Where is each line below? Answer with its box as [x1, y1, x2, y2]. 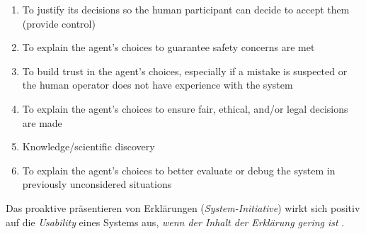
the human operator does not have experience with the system [22, 77, 293, 92]
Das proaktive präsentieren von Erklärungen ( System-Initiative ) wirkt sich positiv [6, 200, 360, 215]
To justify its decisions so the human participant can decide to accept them [22, 2, 350, 16]
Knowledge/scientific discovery [22, 139, 155, 154]
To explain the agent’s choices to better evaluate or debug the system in [22, 162, 336, 177]
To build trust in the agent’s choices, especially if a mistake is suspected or [22, 63, 348, 78]
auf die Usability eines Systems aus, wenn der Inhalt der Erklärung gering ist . [6, 214, 345, 229]
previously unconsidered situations [22, 177, 172, 191]
